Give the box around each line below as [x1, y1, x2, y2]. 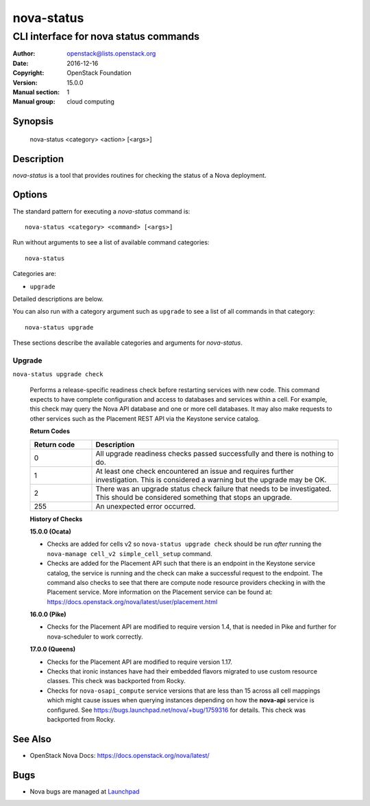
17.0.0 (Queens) [29, 645, 76, 654]
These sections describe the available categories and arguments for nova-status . [12, 338, 243, 347]
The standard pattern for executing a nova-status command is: [12, 207, 190, 216]
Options [12, 189, 48, 200]
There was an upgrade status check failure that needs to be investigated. [95, 484, 332, 494]
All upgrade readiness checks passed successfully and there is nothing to [95, 448, 334, 458]
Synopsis [12, 115, 54, 127]
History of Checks [29, 515, 83, 523]
